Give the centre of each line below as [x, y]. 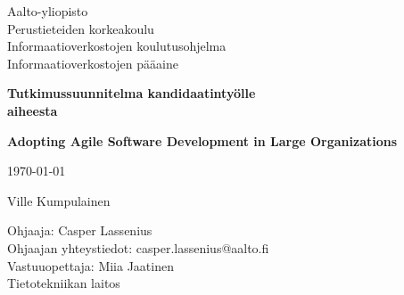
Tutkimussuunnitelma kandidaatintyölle [132, 93]
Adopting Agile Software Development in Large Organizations [202, 140]
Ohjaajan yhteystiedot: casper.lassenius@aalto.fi [138, 247]
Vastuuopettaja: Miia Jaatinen [91, 265]
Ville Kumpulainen [59, 200]
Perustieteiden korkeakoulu [81, 28]
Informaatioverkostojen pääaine [93, 63]
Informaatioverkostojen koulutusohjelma [117, 46]
